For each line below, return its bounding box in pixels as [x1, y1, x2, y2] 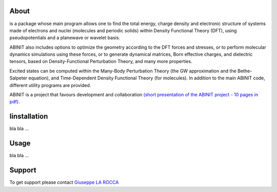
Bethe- [238, 68, 252, 74]
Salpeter [9, 75, 28, 81]
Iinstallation [9, 112, 48, 121]
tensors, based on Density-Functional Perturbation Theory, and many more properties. [9, 58, 192, 65]
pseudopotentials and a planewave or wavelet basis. [9, 35, 121, 41]
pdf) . [9, 99, 20, 105]
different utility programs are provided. [9, 82, 91, 88]
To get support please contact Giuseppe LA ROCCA [9, 179, 119, 185]
